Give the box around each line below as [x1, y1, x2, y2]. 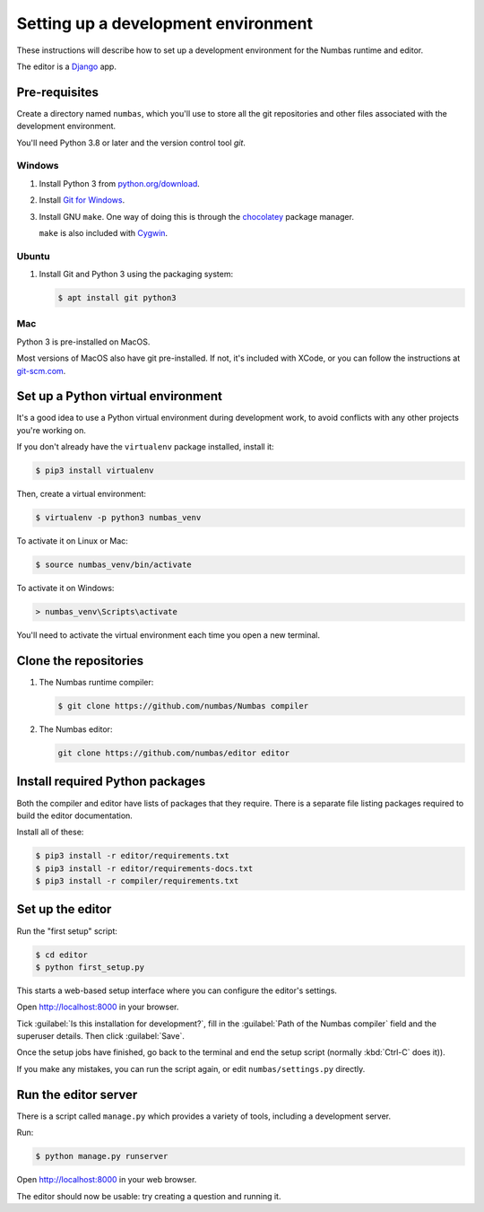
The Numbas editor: [39, 724, 113, 735]
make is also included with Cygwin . [39, 227, 169, 238]
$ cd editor [35, 949, 89, 960]
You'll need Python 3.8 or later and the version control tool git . [16, 137, 246, 148]
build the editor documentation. [16, 810, 134, 821]
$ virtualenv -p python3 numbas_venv [35, 512, 202, 523]
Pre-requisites [16, 84, 99, 100]
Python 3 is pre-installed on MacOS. [16, 336, 151, 347]
